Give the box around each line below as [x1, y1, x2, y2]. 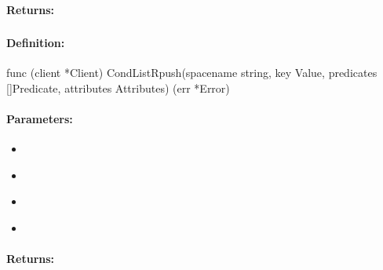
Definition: [6, 35, 65, 51]
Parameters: [6, 111, 73, 127]
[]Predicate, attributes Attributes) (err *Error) [6, 79, 230, 96]
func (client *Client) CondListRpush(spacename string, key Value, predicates [6, 64, 378, 81]
